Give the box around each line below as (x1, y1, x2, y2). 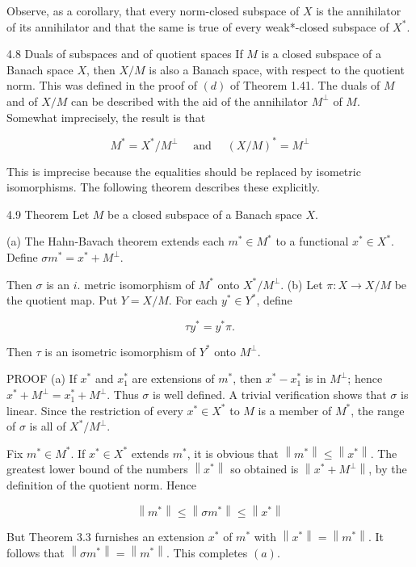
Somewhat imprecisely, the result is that (6, 108, 206, 125)
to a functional (275, 233, 349, 250)
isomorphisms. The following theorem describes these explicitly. (6, 178, 320, 195)
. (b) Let (280, 275, 323, 292)
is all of (29, 418, 66, 435)
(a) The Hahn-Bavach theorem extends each (6, 233, 225, 250)
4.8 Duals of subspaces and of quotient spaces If (6, 45, 243, 62)
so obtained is (230, 460, 299, 477)
